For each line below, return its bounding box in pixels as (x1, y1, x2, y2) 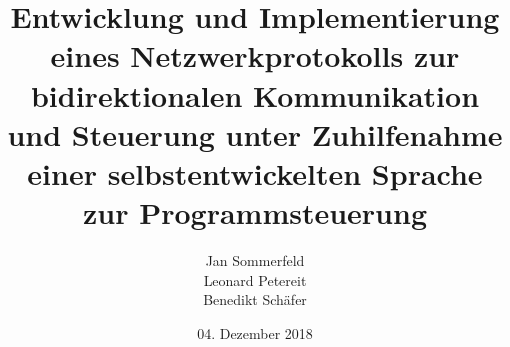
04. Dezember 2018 (197, 322, 313, 343)
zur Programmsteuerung (82, 192, 428, 233)
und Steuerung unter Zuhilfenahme (7, 113, 503, 154)
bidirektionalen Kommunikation (30, 74, 480, 115)
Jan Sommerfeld (205, 250, 305, 271)
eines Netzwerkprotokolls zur (50, 35, 460, 76)
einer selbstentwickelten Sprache (27, 152, 483, 193)
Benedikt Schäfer (203, 289, 307, 310)
